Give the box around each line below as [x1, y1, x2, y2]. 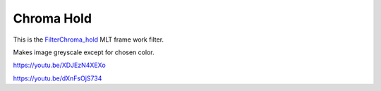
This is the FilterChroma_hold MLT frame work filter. [13, 35, 164, 44]
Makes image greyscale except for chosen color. [13, 48, 155, 56]
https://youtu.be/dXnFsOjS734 [13, 74, 102, 83]
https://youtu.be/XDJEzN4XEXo [13, 61, 106, 70]
